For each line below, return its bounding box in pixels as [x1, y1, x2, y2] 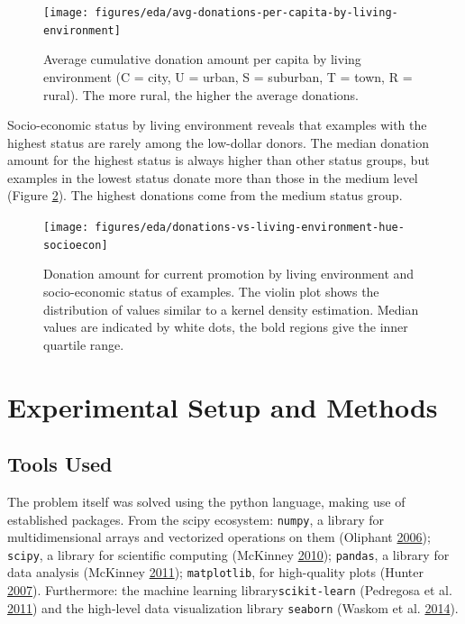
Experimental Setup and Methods [7, 388, 438, 425]
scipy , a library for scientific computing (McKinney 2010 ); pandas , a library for [7, 545, 450, 564]
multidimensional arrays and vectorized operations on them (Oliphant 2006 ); [7, 528, 431, 546]
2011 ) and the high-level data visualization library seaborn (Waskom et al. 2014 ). [7, 598, 459, 617]
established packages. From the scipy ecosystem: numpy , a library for [7, 509, 385, 528]
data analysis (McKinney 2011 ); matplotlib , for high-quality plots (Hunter [7, 563, 424, 582]
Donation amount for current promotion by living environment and [43, 264, 415, 283]
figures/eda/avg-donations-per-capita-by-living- [95, 6, 398, 19]
